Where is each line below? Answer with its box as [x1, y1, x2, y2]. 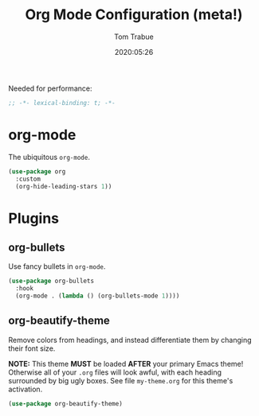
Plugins [8, 209, 60, 227]
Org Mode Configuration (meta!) [25, 6, 243, 24]
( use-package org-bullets [8, 277, 94, 286]
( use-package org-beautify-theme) [8, 399, 124, 407]
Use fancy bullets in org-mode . [8, 262, 106, 271]
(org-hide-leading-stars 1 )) [15, 182, 112, 190]
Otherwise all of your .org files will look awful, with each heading [8, 367, 222, 377]
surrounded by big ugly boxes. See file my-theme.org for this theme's [8, 375, 233, 385]
